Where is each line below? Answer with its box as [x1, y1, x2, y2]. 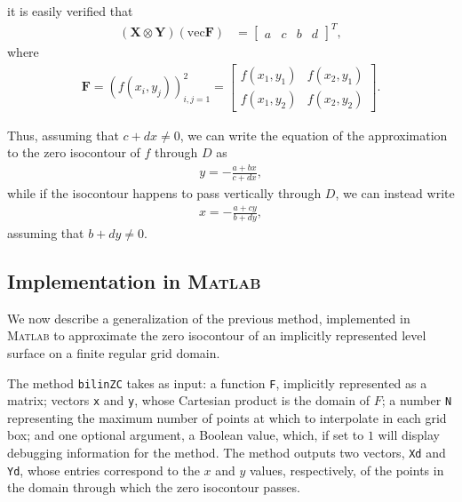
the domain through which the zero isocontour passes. [7, 478, 300, 497]
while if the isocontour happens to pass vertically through [7, 184, 322, 203]
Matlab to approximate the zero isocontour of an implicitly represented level [7, 326, 426, 345]
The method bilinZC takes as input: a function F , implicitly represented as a [7, 373, 427, 392]
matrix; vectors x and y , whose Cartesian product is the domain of [7, 391, 370, 410]
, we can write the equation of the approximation [179, 125, 448, 144]
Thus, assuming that [7, 125, 119, 144]
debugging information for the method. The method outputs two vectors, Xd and [7, 443, 446, 462]
